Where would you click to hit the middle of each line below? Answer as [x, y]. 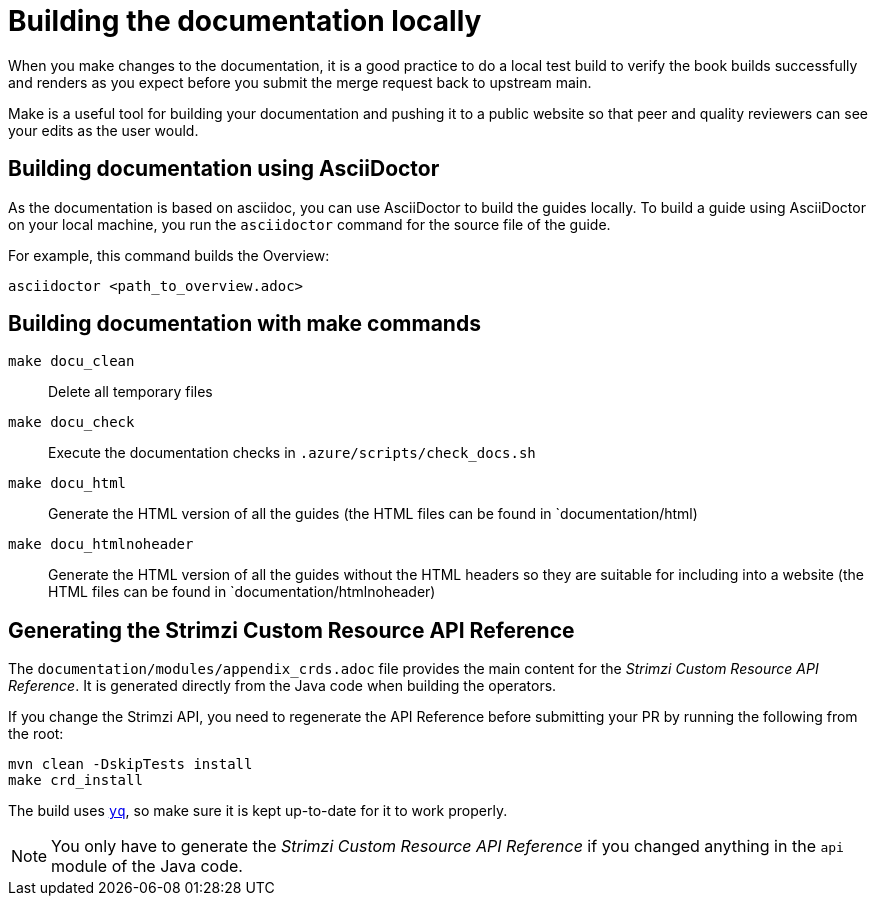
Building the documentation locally [245, 21]
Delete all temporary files [130, 392]
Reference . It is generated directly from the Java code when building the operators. [282, 686]
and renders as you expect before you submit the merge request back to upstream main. [300, 82]
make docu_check [71, 422]
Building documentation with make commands [244, 324]
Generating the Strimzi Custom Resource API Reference [291, 630]
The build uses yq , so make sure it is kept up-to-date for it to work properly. [258, 811]
